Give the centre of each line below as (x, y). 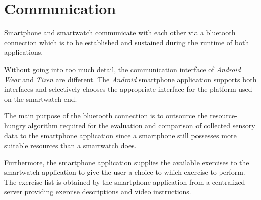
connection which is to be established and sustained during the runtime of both (127, 42)
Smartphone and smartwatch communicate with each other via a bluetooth (120, 32)
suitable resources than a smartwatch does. (70, 145)
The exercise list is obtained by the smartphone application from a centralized (125, 182)
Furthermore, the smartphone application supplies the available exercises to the (127, 162)
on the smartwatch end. (41, 98)
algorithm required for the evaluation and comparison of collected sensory (142, 125)
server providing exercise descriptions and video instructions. (98, 192)
